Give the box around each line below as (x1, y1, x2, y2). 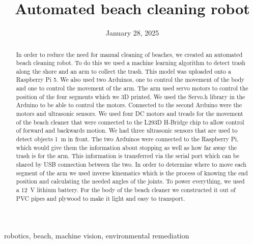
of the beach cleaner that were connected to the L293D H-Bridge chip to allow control (16, 117, 244, 126)
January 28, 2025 (105, 27, 159, 38)
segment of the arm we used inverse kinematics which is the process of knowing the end (16, 168, 248, 177)
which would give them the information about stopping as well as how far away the (16, 143, 237, 151)
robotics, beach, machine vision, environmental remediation (4, 230, 189, 241)
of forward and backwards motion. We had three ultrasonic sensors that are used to (16, 126, 238, 135)
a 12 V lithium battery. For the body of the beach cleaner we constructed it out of (16, 186, 236, 194)
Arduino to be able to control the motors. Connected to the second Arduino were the (16, 101, 242, 109)
